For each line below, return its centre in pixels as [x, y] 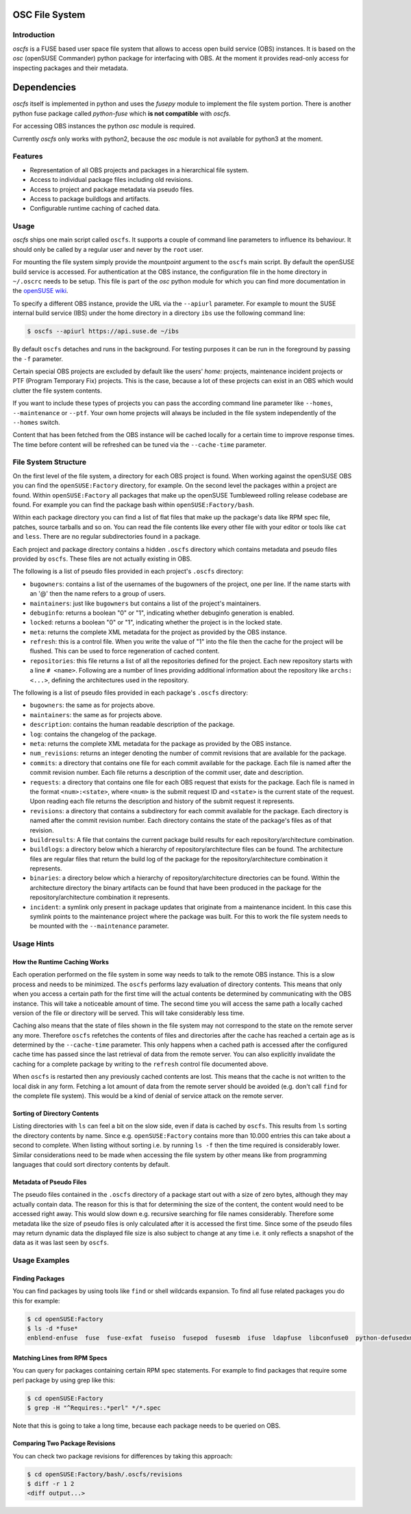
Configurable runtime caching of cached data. [95, 209]
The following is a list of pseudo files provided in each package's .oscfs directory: [130, 692]
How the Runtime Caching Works [61, 962]
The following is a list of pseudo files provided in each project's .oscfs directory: [128, 571]
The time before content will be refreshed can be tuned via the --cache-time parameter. [139, 444]
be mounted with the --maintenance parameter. [99, 926]
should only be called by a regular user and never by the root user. [108, 249]
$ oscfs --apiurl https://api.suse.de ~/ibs [103, 331]
